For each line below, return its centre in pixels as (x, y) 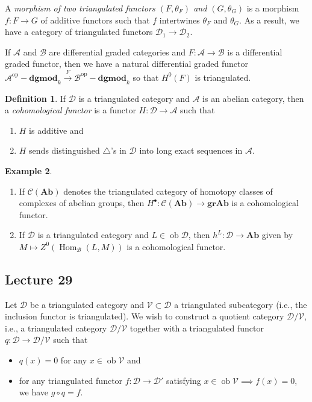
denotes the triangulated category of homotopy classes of (168, 191)
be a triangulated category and (87, 304)
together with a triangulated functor (197, 328)
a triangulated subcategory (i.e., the (241, 304)
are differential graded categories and (117, 52)
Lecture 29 (39, 279)
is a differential (255, 52)
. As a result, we (269, 20)
